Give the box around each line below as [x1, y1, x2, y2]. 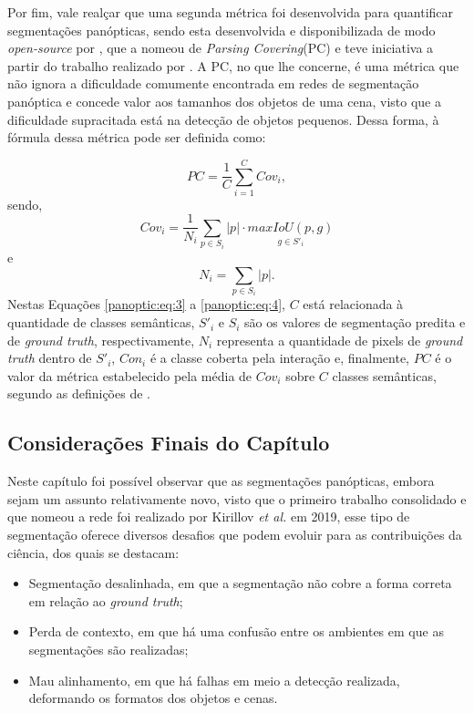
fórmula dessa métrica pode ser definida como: [7, 128, 266, 147]
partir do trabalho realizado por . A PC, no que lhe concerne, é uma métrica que [7, 56, 459, 75]
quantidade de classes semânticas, [7, 313, 195, 332]
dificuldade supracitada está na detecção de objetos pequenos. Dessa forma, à [7, 109, 439, 129]
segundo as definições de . [7, 384, 150, 403]
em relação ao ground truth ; [28, 591, 183, 610]
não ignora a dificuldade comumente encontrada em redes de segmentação [7, 74, 419, 93]
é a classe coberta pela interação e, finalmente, [149, 348, 410, 367]
